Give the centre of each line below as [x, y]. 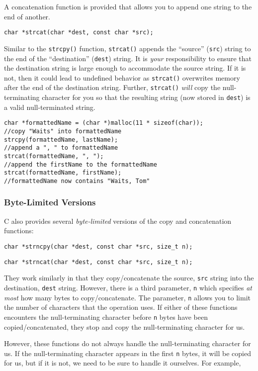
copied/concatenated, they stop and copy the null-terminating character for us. [125, 326]
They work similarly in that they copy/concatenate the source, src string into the [129, 278]
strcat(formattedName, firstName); [63, 173]
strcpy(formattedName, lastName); [61, 139]
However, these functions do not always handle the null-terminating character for [128, 343]
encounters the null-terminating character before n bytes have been [106, 317]
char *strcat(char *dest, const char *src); [79, 33]
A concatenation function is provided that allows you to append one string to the [128, 6]
